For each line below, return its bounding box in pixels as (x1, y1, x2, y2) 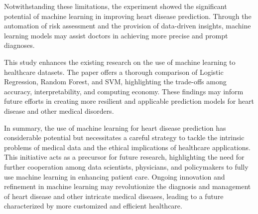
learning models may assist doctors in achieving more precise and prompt (4, 30, 228, 40)
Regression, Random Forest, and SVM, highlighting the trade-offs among (4, 76, 227, 87)
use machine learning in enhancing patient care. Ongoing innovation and (4, 171, 225, 182)
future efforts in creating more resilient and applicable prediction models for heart (4, 96, 254, 106)
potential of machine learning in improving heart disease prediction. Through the (4, 10, 252, 21)
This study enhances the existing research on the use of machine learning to (4, 56, 236, 67)
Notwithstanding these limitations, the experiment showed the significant (4, 1, 227, 11)
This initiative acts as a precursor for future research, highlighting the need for (4, 152, 245, 162)
